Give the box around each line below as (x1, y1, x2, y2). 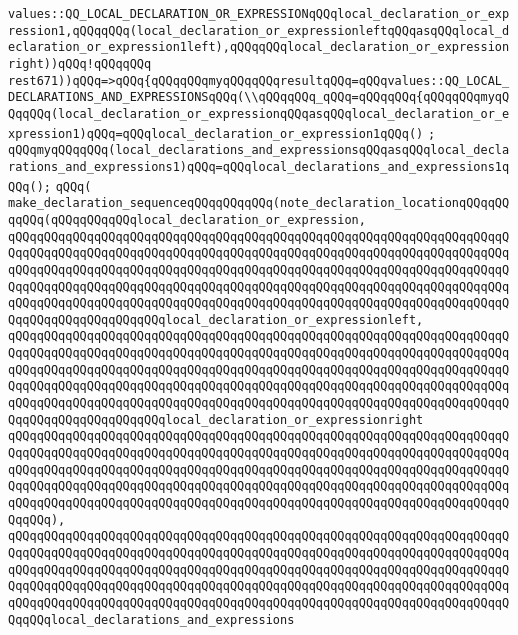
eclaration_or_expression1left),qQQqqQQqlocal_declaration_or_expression (8, 40, 510, 55)
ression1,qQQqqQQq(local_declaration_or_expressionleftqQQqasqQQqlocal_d (8, 23, 510, 38)
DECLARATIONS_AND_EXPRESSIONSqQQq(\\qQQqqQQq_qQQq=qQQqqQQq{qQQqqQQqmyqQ (8, 90, 510, 105)
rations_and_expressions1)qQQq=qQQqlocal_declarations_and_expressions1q (8, 159, 510, 174)
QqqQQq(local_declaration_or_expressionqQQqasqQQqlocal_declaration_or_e (8, 106, 510, 121)
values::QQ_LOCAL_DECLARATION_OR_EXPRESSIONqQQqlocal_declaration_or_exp (8, 7, 510, 21)
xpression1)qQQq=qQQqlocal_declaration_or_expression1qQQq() (8, 126, 424, 141)
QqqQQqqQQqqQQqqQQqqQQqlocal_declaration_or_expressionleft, (8, 312, 424, 327)
